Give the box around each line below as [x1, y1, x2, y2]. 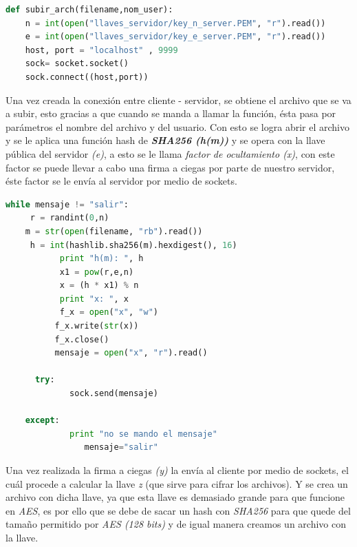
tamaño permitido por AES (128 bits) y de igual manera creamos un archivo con [6, 517, 346, 531]
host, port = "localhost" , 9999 [25, 45, 178, 55]
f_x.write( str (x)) [54, 321, 139, 331]
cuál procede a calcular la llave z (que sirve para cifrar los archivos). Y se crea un [6, 476, 348, 491]
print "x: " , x [59, 293, 129, 304]
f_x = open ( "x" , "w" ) [59, 307, 159, 318]
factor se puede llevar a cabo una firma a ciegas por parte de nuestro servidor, [6, 160, 335, 174]
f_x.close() [54, 334, 109, 344]
